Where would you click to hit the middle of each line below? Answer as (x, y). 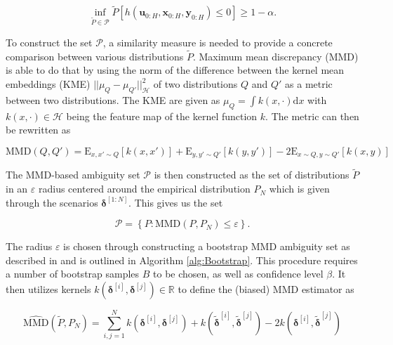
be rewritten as (38, 130)
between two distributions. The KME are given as (113, 99)
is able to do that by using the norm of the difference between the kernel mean (175, 70)
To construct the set (49, 42)
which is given (299, 189)
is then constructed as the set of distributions (252, 175)
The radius (29, 246)
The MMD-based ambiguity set (73, 175)
